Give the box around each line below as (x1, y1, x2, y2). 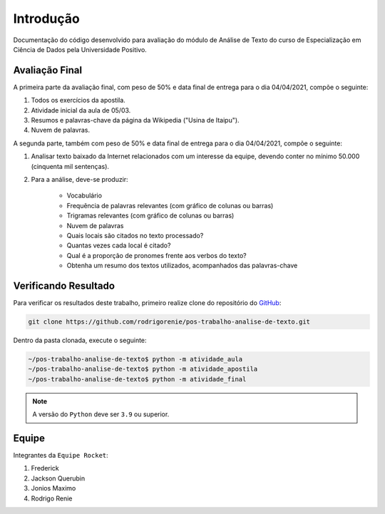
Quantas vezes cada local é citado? (66, 241, 171, 250)
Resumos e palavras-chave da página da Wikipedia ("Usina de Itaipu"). (31, 116, 240, 125)
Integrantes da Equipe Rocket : (13, 451, 108, 460)
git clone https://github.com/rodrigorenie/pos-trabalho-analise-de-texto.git (28, 317, 310, 326)
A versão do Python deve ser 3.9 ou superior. (32, 410, 170, 418)
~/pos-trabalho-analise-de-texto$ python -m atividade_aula (28, 355, 243, 363)
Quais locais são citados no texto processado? (66, 231, 204, 240)
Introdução (13, 11, 80, 26)
